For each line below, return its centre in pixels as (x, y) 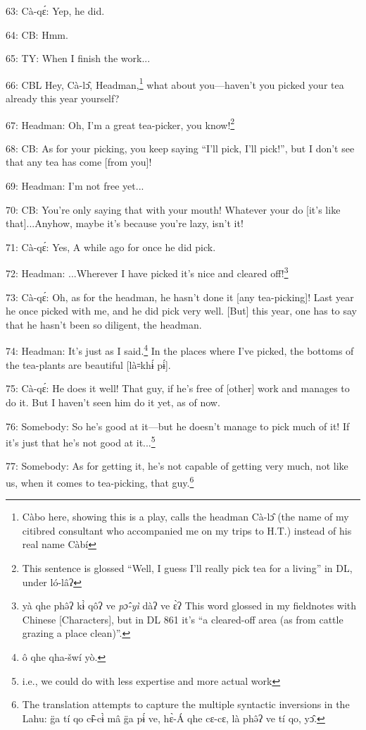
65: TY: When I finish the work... (78, 58)
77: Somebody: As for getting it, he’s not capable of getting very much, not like (177, 466)
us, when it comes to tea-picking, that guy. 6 (100, 481)
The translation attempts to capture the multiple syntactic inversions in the (186, 704)
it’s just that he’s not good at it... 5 (81, 441)
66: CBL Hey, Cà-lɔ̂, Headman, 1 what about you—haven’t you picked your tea (175, 83)
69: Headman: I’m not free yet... (75, 186)
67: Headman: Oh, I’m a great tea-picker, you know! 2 (120, 123)
